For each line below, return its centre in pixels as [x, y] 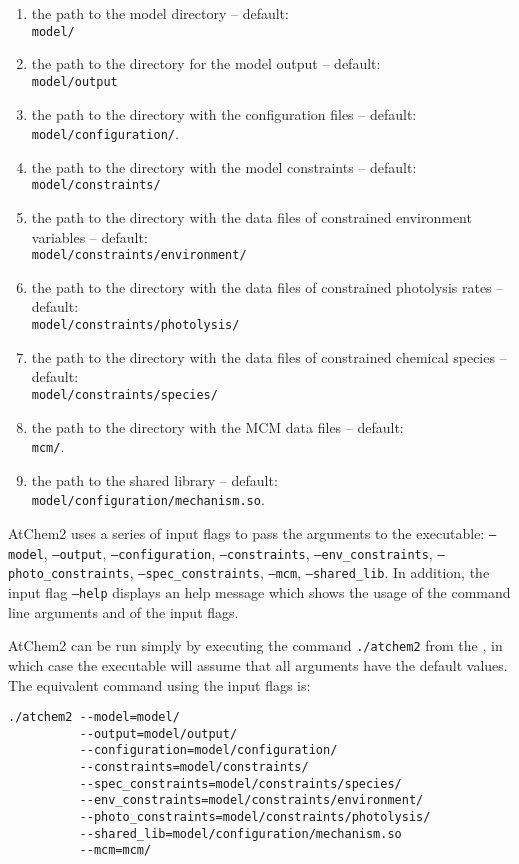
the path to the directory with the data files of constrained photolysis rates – [267, 286]
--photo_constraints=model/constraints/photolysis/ [255, 817]
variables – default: [89, 236]
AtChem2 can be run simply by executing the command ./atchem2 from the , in [255, 645]
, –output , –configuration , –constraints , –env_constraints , [238, 552]
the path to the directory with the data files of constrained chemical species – [269, 356]
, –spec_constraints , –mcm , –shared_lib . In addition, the [309, 572]
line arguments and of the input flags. [123, 611]
